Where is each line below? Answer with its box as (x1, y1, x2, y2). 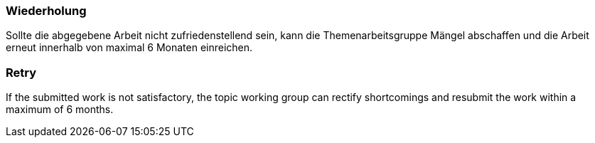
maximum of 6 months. (6, 103, 114, 116)
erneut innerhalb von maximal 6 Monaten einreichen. (6, 41, 253, 54)
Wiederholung (6, 4, 87, 18)
